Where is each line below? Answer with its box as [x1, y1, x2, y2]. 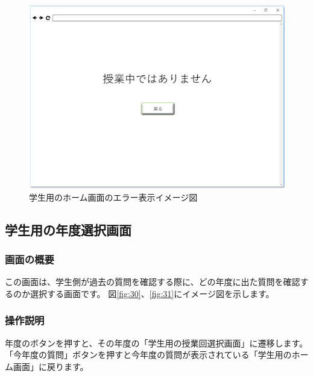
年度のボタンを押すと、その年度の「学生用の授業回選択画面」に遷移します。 [5, 336, 308, 349]
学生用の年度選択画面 [5, 220, 131, 239]
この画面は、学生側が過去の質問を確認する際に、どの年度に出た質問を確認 [5, 275, 300, 288]
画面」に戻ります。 [13, 360, 89, 372]
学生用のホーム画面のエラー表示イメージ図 [29, 190, 198, 203]
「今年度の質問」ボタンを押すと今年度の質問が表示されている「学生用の [5, 348, 292, 361]
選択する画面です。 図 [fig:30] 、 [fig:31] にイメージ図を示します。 [30, 287, 274, 299]
